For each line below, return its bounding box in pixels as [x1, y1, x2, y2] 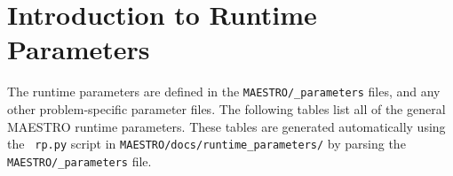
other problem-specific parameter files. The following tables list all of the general [7, 99, 446, 118]
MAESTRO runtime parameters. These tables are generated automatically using [7, 117, 446, 135]
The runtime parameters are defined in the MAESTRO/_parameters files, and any [7, 82, 441, 101]
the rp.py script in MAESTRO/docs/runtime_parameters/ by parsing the [7, 134, 406, 153]
